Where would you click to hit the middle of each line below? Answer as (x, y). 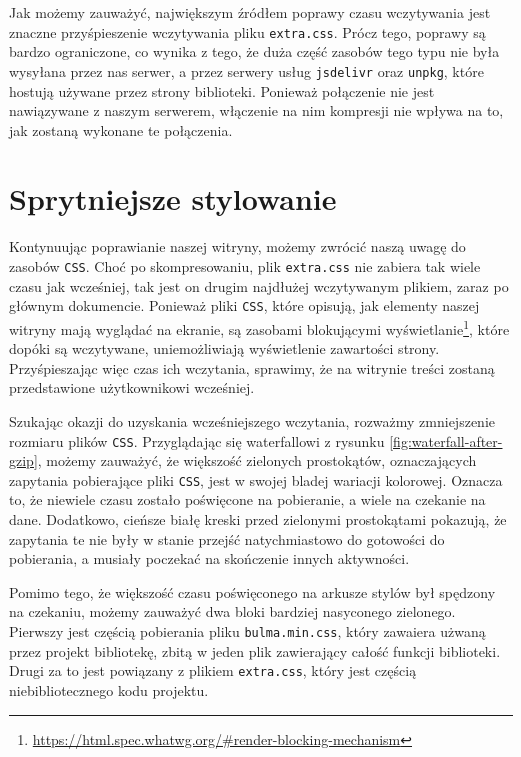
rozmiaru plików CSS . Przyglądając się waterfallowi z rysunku (197, 440)
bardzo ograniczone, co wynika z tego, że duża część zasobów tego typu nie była (254, 51)
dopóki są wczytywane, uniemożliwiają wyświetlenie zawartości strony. (224, 348)
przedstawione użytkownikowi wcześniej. (132, 387)
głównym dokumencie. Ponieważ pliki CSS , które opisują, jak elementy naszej (244, 305)
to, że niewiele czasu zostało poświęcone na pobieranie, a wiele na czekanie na (247, 499)
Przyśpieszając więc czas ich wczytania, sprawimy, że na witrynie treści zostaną (252, 367)
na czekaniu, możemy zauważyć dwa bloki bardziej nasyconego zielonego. (232, 611)
